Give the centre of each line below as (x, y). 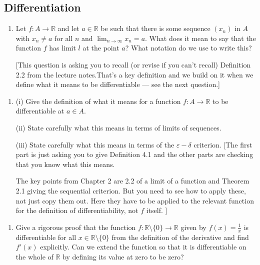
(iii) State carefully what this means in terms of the (95, 144)
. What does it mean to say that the (200, 38)
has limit (62, 48)
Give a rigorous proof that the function (76, 227)
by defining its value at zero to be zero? (123, 256)
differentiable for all (46, 237)
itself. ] (157, 210)
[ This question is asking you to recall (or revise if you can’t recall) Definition (133, 64)
